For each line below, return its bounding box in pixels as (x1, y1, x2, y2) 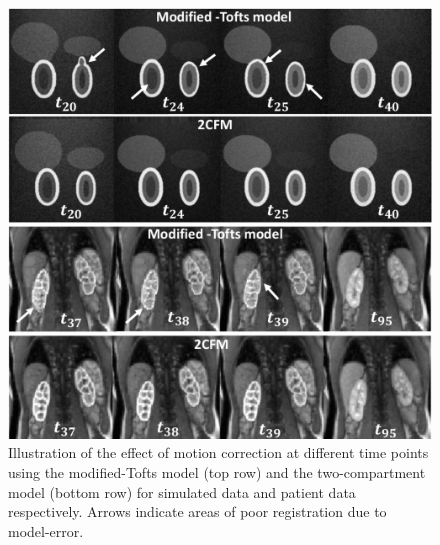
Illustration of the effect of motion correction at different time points (8, 442, 429, 463)
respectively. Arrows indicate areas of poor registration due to (8, 501, 387, 522)
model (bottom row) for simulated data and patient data (8, 481, 356, 502)
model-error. (8, 520, 84, 541)
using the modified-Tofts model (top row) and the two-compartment (8, 461, 426, 482)
